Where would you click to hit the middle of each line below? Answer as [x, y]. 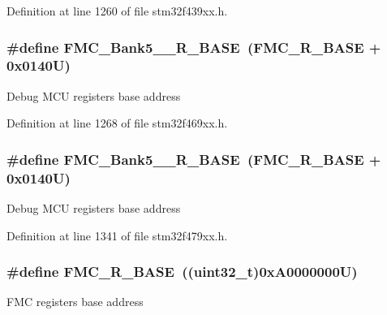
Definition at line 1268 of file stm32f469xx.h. [117, 123]
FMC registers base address [75, 302]
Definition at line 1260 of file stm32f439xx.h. [117, 11]
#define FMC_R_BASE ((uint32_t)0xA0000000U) [182, 272]
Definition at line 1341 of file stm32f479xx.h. [117, 235]
